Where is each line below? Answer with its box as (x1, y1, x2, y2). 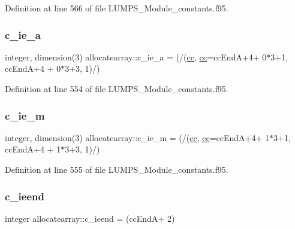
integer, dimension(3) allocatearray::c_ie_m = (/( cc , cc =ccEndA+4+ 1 (5, 131, 270, 143)
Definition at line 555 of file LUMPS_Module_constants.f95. (5, 163, 228, 175)
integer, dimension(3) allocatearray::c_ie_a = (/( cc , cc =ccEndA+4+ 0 (5, 50, 267, 63)
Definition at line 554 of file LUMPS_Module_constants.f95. (5, 83, 228, 94)
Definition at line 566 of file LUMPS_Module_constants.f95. (5, 2, 228, 14)
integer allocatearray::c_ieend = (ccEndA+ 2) (5, 212, 175, 224)
